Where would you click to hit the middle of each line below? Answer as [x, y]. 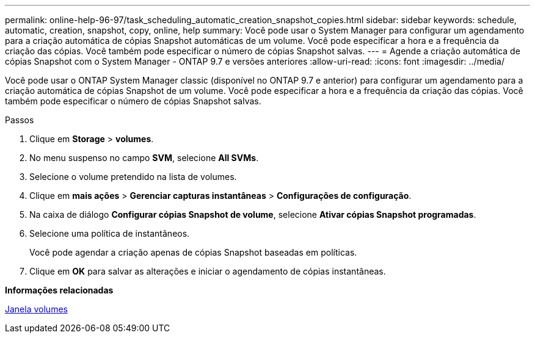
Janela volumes [36, 309]
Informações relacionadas [59, 290]
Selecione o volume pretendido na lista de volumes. [133, 177]
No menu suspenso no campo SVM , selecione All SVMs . [144, 158]
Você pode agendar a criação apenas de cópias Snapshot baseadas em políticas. [193, 252]
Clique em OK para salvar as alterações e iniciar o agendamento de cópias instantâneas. [208, 271]
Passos [20, 120]
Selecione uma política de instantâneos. [110, 233]
